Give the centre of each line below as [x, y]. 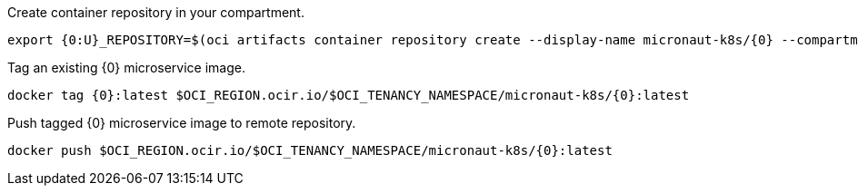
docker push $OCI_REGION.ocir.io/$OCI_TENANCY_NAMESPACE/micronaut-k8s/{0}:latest [310, 150]
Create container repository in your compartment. [156, 12]
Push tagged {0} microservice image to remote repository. [182, 123]
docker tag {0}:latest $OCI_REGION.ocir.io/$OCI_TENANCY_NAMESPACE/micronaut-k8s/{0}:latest [349, 95]
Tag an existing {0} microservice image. [126, 68]
